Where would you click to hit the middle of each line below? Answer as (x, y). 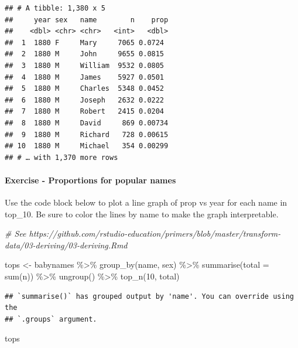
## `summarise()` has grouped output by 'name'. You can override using (149, 296)
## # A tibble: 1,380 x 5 (55, 8)
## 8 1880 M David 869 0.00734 (87, 123)
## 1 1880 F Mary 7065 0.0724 (85, 42)
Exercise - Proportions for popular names (90, 180)
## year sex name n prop (87, 20)
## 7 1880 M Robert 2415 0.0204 (85, 112)
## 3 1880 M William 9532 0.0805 (85, 65)
